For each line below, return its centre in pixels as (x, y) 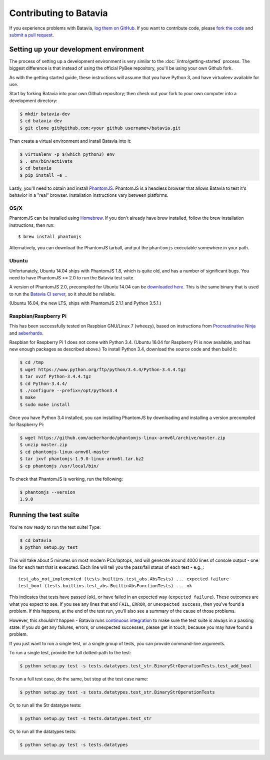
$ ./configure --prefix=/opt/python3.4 (68, 390)
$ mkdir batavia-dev (45, 114)
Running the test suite (44, 515)
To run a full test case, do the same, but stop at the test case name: (79, 679)
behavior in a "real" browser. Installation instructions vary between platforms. (89, 195)
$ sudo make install (45, 405)
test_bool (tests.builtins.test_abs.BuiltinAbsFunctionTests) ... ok (105, 586)
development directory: (33, 101)
